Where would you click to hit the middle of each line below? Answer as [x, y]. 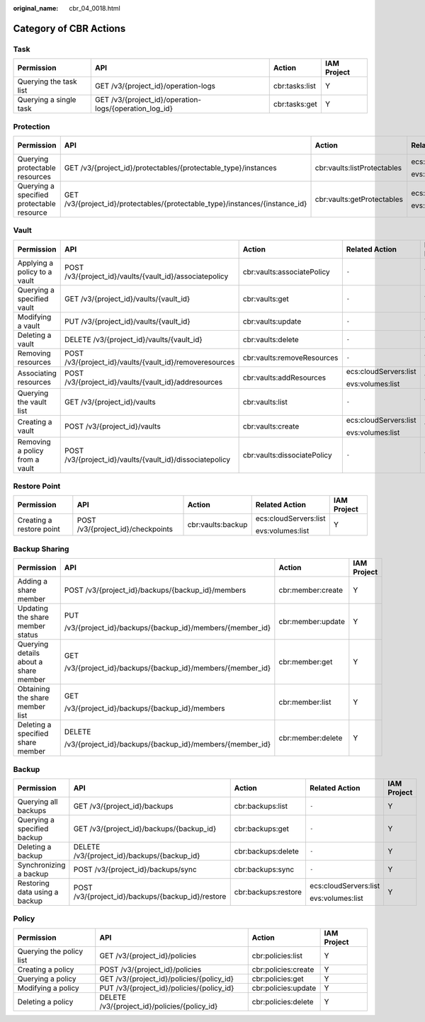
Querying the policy [50, 951]
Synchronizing [41, 865]
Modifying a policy [48, 988]
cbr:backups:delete [266, 851]
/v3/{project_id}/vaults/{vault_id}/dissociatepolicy [148, 459]
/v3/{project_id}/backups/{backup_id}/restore [150, 896]
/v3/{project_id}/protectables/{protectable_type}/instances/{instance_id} [186, 203]
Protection [32, 126]
